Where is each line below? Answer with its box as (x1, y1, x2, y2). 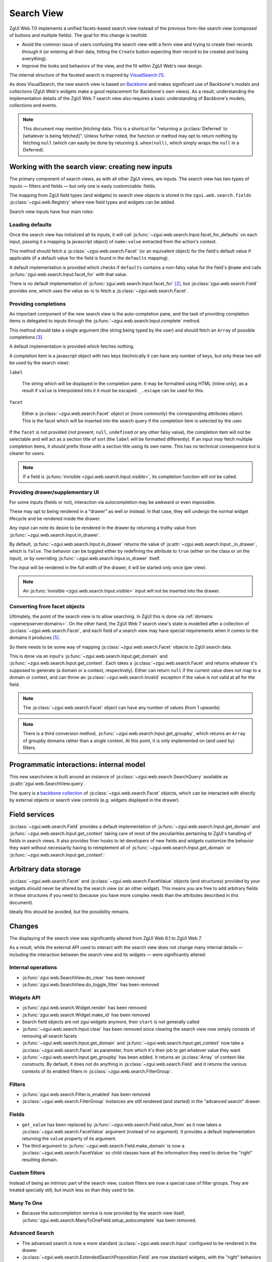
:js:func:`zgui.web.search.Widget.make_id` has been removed (22, 1012, 151, 1018)
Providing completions (9, 300, 66, 307)
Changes (9, 922, 39, 930)
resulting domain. (22, 1156, 58, 1163)
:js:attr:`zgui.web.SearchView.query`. (9, 780, 86, 787)
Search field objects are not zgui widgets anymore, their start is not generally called (22, 1019, 199, 1025)
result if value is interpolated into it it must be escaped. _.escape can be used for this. (22, 388, 205, 394)
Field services (9, 810, 55, 819)
